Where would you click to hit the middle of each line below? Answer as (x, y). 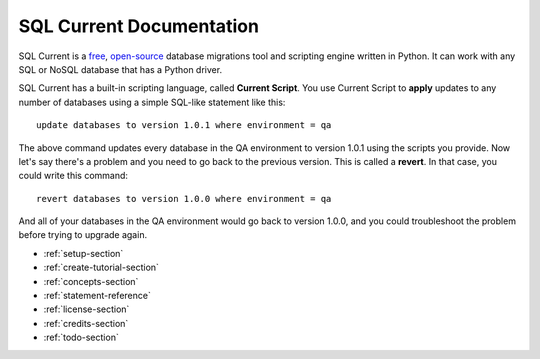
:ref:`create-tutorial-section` (101, 267)
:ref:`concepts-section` (91, 281)
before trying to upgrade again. (83, 235)
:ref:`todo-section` (81, 337)
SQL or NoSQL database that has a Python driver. (120, 69)
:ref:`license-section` (86, 309)
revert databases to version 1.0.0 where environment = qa (184, 198)
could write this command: (73, 176)
